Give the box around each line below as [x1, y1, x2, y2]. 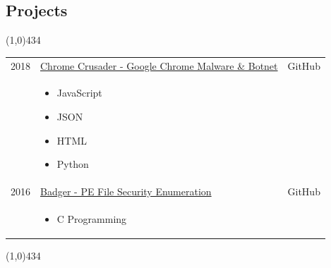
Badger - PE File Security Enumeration [40, 184, 212, 199]
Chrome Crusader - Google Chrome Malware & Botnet [40, 58, 278, 73]
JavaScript [56, 85, 102, 100]
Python [56, 157, 89, 171]
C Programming [56, 211, 127, 226]
